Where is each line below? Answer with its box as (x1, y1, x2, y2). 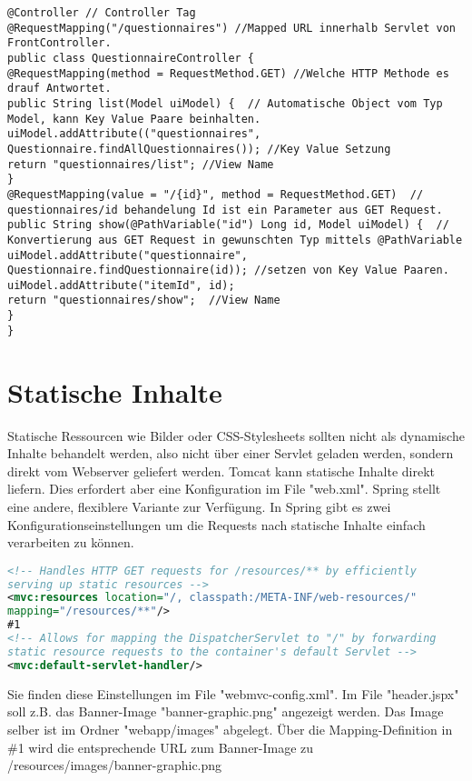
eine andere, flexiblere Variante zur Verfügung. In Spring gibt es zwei (7, 496, 391, 516)
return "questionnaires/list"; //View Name (7, 157, 274, 171)
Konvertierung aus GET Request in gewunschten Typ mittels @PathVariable (7, 233, 463, 246)
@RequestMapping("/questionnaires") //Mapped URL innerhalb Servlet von (7, 21, 456, 35)
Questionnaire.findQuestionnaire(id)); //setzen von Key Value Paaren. (7, 264, 449, 277)
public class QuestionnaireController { (7, 51, 255, 65)
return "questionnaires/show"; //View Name (7, 294, 280, 307)
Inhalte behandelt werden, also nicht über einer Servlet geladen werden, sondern (7, 444, 454, 463)
